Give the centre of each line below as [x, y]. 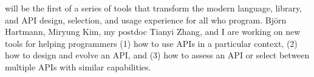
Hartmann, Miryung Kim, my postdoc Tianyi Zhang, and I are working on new [153, 32]
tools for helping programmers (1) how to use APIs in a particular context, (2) [151, 43]
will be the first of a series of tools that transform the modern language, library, [154, 8]
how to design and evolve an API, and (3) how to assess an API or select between [157, 55]
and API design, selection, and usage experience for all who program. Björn [146, 20]
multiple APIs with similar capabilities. [78, 66]
